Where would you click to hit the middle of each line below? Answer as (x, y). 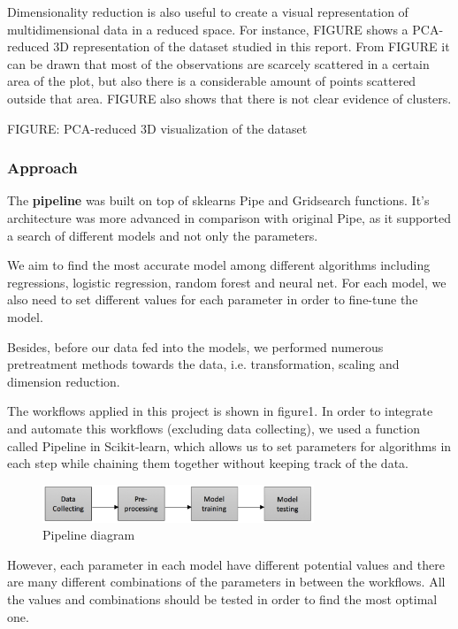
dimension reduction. (64, 381)
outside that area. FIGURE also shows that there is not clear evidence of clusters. (229, 98)
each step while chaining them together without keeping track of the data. (208, 463)
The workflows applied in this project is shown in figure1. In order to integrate (220, 411)
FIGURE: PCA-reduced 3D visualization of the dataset (157, 128)
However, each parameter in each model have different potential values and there (226, 564)
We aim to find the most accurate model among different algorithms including (219, 265)
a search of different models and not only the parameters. (163, 235)
